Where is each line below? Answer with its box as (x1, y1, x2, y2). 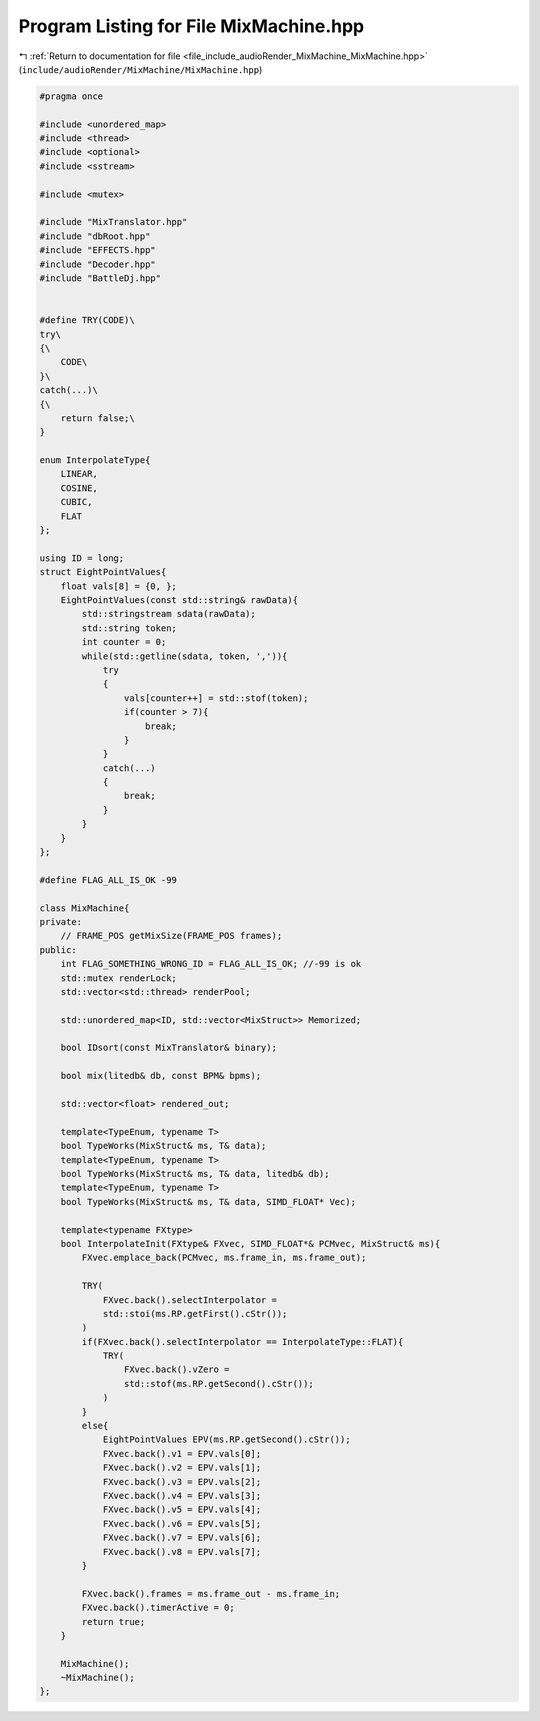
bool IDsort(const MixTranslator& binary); (60, 1042, 277, 1054)
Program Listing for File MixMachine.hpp (18, 15, 365, 37)
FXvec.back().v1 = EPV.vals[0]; (102, 1448, 262, 1459)
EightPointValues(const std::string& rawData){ (60, 594, 299, 605)
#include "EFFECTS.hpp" (39, 245, 157, 256)
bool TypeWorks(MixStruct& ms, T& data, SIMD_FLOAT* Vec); (60, 1196, 357, 1207)
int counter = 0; (81, 636, 167, 648)
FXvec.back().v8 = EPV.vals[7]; (102, 1546, 262, 1557)
